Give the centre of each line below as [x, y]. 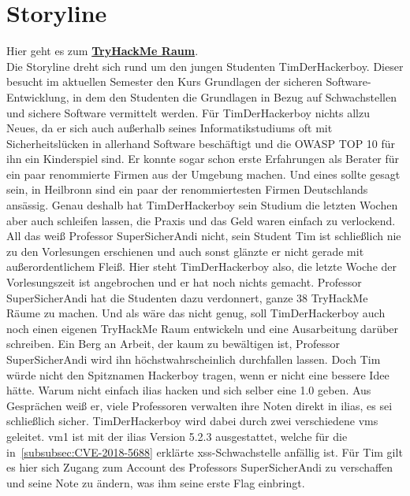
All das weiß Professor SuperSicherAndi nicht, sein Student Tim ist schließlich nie [204, 236]
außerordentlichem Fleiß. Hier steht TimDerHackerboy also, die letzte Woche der [202, 267]
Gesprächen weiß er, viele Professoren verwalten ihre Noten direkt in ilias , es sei [199, 405]
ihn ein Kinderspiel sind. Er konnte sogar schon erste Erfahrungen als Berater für [203, 159]
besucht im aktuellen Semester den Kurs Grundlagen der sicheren [164, 81]
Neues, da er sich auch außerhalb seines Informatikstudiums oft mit [170, 128]
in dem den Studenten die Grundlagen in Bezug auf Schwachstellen [235, 96]
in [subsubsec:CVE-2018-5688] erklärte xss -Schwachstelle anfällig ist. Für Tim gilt [205, 452]
